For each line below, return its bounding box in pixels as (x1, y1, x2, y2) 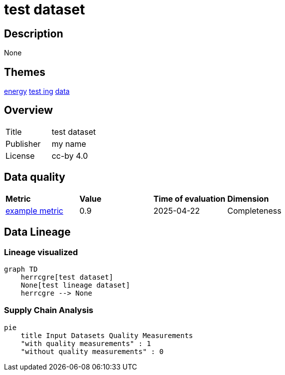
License (5, 150, 35, 161)
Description (4, 27, 63, 40)
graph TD (4, 265, 38, 273)
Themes (4, 65, 46, 78)
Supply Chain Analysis (4, 305, 94, 316)
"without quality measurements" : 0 (20, 347, 164, 356)
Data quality (4, 171, 65, 184)
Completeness (227, 205, 282, 216)
